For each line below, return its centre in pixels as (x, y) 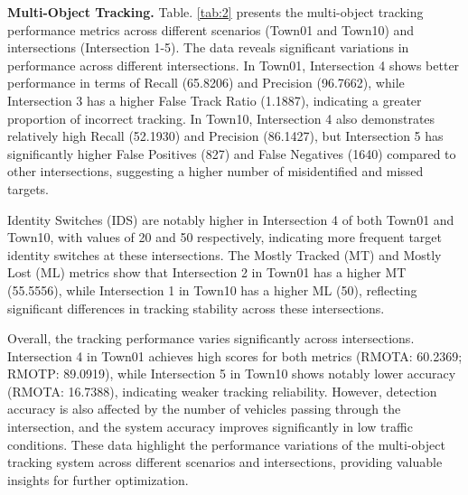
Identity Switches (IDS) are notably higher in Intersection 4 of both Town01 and (231, 219)
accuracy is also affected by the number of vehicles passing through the (204, 409)
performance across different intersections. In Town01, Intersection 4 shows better (234, 65)
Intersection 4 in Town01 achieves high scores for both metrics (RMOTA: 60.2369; (235, 355)
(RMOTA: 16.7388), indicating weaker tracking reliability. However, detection (222, 391)
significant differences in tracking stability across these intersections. (196, 308)
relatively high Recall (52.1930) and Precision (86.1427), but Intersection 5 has (225, 136)
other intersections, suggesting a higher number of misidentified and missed (215, 171)
